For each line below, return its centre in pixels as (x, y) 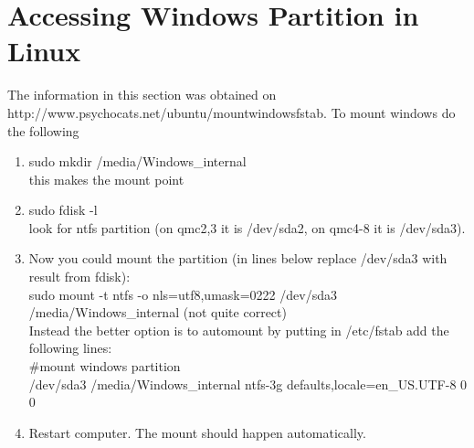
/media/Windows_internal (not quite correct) (158, 312)
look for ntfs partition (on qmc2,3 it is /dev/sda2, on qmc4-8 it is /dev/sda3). (247, 227)
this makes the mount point (106, 179)
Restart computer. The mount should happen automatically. (197, 432)
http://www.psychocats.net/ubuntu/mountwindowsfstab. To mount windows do (232, 112)
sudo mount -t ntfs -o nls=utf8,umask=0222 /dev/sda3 (183, 294)
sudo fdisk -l (63, 210)
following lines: (70, 348)
